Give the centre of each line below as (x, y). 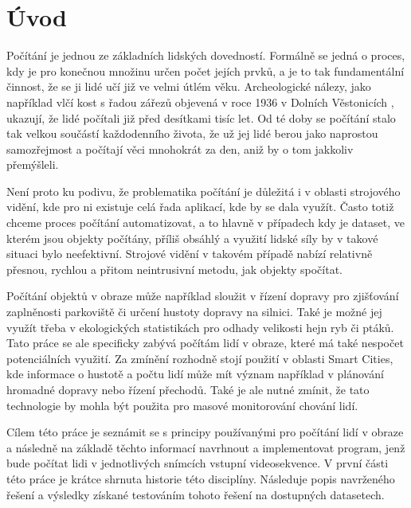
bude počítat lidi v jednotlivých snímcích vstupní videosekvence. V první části (198, 463)
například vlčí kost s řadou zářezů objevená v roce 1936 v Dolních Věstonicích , (200, 102)
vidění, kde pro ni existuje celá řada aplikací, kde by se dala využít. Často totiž (200, 207)
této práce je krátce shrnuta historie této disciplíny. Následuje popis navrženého (201, 478)
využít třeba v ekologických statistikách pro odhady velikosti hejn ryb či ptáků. (200, 327)
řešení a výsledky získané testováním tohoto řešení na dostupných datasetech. (196, 494)
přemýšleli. (33, 164)
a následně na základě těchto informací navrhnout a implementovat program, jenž (206, 447)
